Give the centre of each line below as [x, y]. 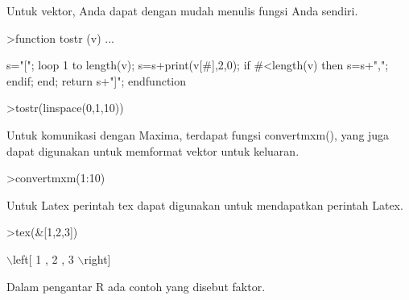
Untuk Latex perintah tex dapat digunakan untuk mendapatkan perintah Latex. [205, 204]
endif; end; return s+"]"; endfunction [97, 80]
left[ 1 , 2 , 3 [43, 258]
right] [97, 258]
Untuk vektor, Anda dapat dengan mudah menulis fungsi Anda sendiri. [182, 10]
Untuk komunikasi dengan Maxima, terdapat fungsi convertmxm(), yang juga [198, 134]
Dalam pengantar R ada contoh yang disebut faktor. [136, 286]
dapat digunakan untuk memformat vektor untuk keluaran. [153, 150]
